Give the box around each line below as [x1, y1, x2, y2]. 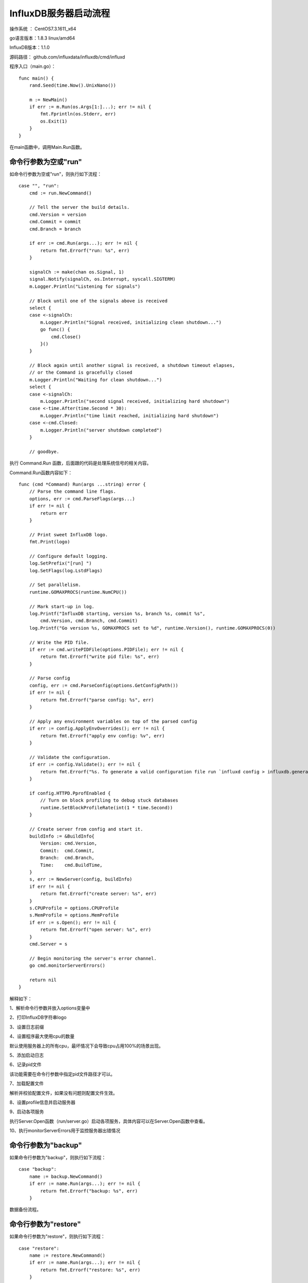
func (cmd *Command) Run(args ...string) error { [18, 481, 146, 487]
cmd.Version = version [29, 211, 87, 218]
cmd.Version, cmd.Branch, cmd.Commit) [40, 618, 138, 624]
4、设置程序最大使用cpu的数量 [9, 1033, 74, 1039]
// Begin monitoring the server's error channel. [29, 955, 157, 961]
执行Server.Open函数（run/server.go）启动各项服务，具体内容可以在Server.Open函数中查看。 [9, 1118, 208, 1124]
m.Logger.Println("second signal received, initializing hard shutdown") [40, 398, 230, 404]
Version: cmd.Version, [40, 841, 98, 846]
